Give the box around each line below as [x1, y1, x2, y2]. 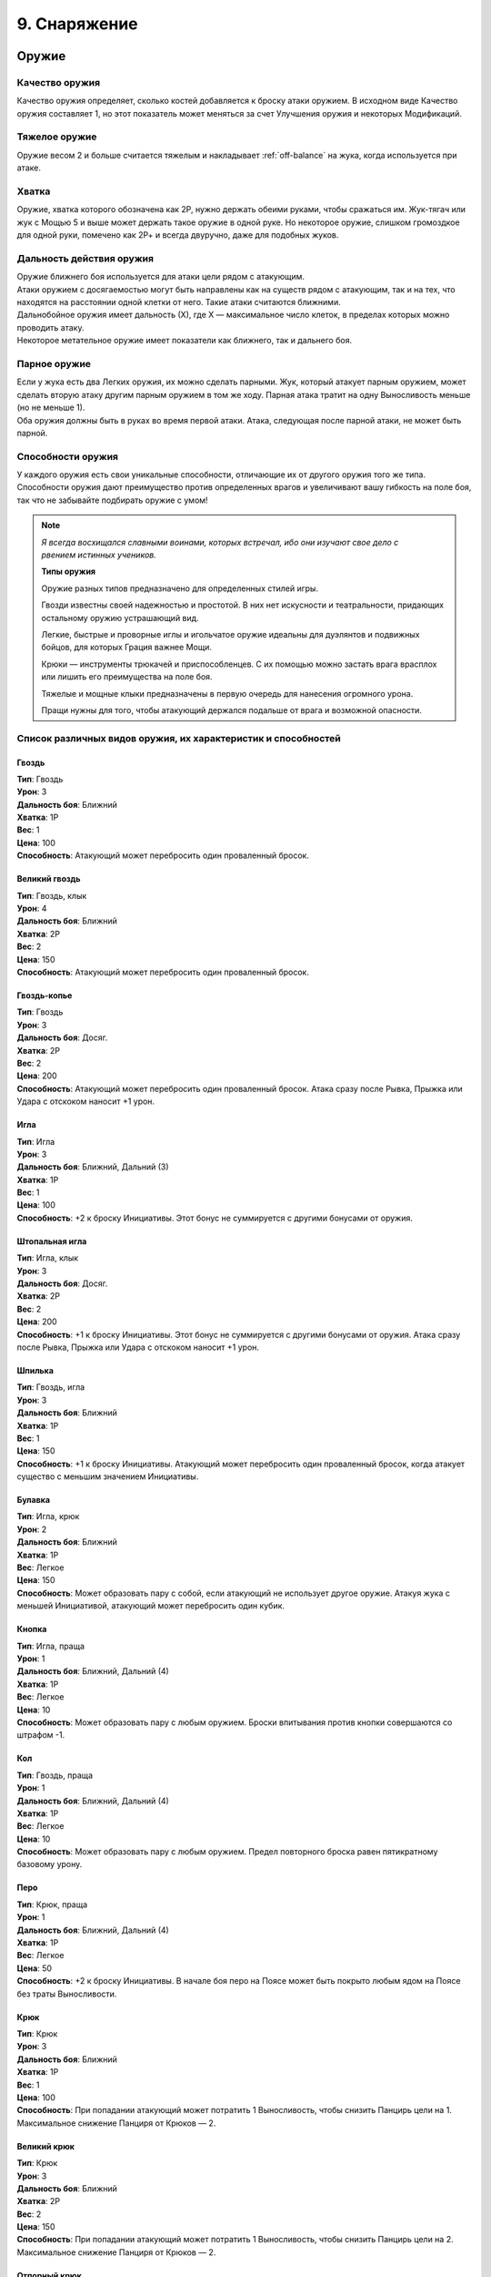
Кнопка [16, 1624, 47, 1635]
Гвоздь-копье [16, 989, 73, 1001]
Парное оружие [16, 358, 91, 371]
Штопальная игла [16, 1235, 87, 1247]
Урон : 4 [16, 903, 47, 914]
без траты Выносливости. [16, 1988, 117, 1999]
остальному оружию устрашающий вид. [41, 612, 199, 623]
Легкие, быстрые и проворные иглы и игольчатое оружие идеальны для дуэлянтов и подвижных [41, 629, 420, 639]
